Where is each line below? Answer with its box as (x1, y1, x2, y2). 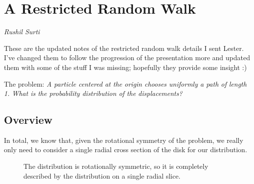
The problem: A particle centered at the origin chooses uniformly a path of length (4, 78, 247, 89)
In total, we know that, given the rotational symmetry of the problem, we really (4, 135, 243, 145)
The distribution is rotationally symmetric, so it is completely (23, 161, 209, 171)
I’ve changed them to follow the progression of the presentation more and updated (4, 52, 250, 63)
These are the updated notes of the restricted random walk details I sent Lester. (4, 43, 244, 53)
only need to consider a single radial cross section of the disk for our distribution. (4, 144, 247, 155)
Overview (4, 112, 53, 127)
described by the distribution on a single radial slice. (23, 170, 181, 181)
